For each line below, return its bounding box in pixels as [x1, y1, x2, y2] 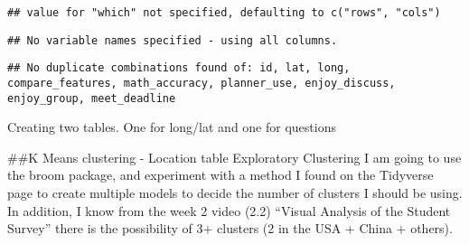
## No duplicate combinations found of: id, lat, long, [7, 61, 351, 75]
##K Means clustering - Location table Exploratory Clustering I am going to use [7, 147, 462, 166]
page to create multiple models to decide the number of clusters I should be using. [7, 183, 463, 202]
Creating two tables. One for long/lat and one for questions [7, 117, 336, 136]
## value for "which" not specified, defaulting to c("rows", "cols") [7, 6, 441, 19]
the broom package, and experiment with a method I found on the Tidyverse [7, 165, 434, 184]
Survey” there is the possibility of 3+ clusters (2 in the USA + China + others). [7, 219, 453, 238]
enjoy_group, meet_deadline [7, 91, 176, 105]
